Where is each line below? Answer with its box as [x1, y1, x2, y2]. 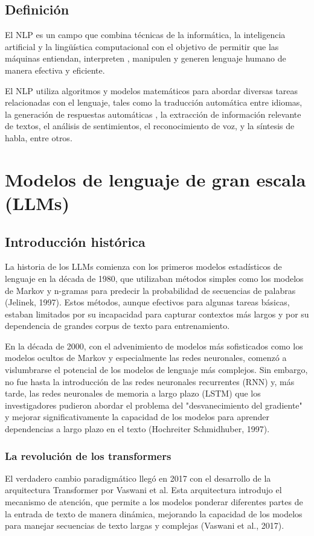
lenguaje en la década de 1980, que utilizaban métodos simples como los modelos [5, 272, 304, 284]
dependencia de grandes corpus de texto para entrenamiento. [5, 319, 230, 332]
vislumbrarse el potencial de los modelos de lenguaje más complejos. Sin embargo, [5, 363, 308, 376]
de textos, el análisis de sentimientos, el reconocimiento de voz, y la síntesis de [5, 120, 295, 132]
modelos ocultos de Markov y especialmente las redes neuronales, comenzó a [5, 351, 287, 364]
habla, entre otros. [5, 131, 72, 144]
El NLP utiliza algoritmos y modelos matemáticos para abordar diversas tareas [5, 84, 298, 97]
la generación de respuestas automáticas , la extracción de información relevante [5, 107, 301, 120]
